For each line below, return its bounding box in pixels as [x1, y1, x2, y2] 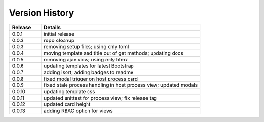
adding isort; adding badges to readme [44, 69, 134, 76]
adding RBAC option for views [44, 107, 113, 114]
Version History [9, 7, 74, 18]
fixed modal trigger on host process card [44, 75, 138, 82]
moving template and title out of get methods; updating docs [44, 49, 183, 56]
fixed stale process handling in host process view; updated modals [44, 81, 198, 88]
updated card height [44, 101, 91, 107]
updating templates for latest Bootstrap [44, 62, 134, 69]
